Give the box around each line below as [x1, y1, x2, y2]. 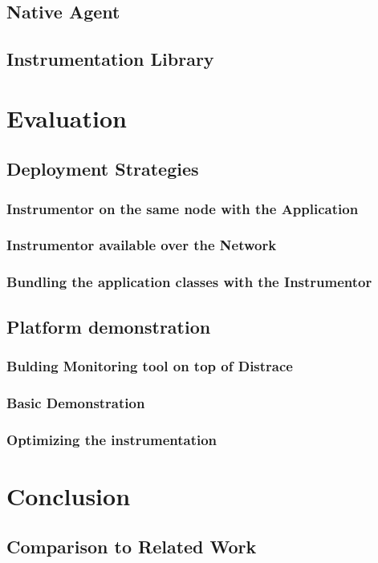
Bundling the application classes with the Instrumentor [6, 272, 372, 292]
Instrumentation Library [6, 47, 214, 71]
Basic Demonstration [6, 392, 145, 412]
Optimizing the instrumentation [6, 429, 217, 449]
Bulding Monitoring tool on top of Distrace [6, 355, 293, 375]
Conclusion [6, 479, 131, 512]
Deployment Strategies [6, 156, 199, 181]
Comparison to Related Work [6, 534, 257, 559]
